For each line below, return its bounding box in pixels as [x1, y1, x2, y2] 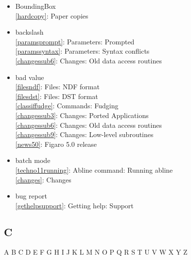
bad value [15, 72, 44, 82]
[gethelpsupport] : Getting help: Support [15, 200, 134, 210]
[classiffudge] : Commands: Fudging [15, 100, 119, 111]
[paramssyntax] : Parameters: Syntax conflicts [15, 46, 150, 56]
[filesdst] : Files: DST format [15, 91, 98, 101]
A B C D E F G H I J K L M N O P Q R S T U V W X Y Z [4, 247, 188, 257]
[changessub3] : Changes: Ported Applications [15, 110, 149, 120]
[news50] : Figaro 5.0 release [15, 139, 97, 149]
